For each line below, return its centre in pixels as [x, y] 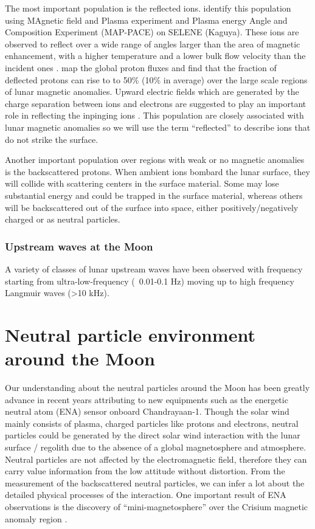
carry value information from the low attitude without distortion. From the [145, 471]
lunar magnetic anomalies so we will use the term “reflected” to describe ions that [158, 127]
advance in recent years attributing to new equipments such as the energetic [147, 399]
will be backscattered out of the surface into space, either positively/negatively [152, 207]
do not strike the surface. [52, 139]
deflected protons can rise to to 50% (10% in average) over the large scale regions [156, 79]
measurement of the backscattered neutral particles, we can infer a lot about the [155, 482]
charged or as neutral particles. [63, 219]
